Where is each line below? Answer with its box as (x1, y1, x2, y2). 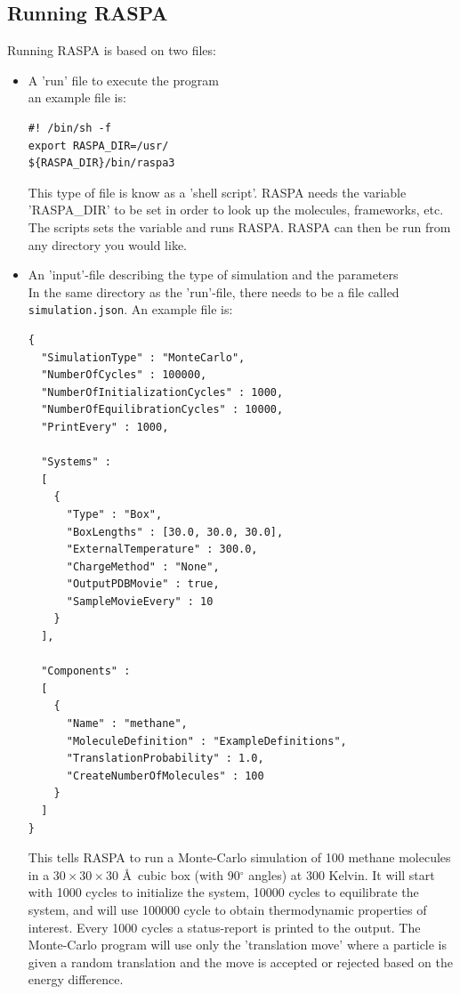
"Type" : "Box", (66, 507, 163, 521)
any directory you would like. (28, 235, 188, 254)
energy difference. (28, 970, 124, 989)
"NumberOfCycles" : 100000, (41, 368, 207, 382)
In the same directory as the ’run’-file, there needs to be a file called (28, 282, 399, 301)
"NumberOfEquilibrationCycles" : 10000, (41, 403, 284, 416)
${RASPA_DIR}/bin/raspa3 (28, 157, 175, 170)
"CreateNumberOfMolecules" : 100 (66, 769, 264, 782)
